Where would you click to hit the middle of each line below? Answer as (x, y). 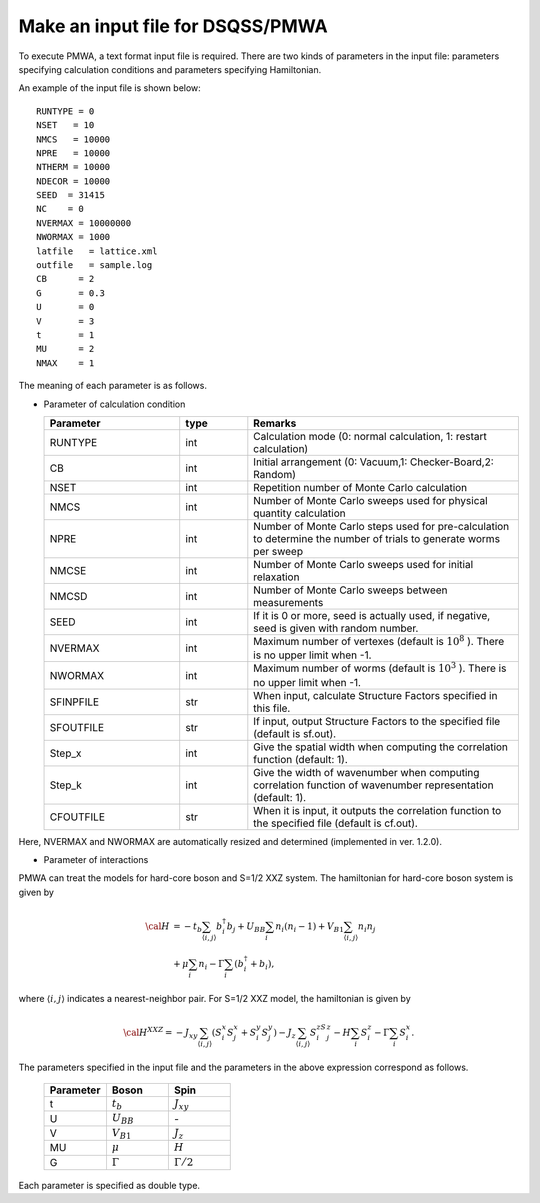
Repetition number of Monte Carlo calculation (360, 487)
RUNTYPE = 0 (65, 111)
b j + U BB (246, 927)
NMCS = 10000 (73, 139)
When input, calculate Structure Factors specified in (375, 695)
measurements (288, 602)
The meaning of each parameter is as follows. (112, 386)
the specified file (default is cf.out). (336, 823)
